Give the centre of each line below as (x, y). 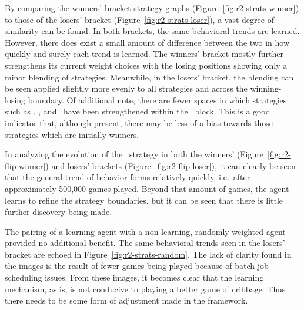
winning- (266, 88)
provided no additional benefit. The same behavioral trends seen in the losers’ (145, 243)
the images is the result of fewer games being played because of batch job (137, 266)
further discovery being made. (59, 212)
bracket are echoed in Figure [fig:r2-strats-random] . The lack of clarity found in (148, 254)
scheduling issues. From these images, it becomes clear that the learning (134, 277)
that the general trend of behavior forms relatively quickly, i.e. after (128, 177)
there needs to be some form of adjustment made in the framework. (126, 300)
